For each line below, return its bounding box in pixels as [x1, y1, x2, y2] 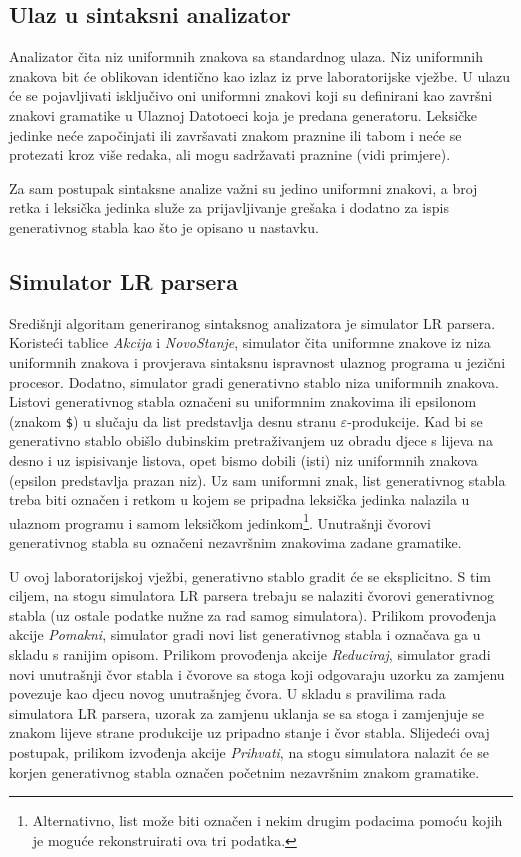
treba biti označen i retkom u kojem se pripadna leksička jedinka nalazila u [9, 489, 470, 510]
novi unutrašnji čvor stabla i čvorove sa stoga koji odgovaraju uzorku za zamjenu [9, 663, 505, 684]
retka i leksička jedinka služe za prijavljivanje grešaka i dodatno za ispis [9, 197, 449, 218]
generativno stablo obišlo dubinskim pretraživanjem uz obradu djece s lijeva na [9, 430, 493, 451]
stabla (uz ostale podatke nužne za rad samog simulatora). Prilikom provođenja [9, 604, 497, 625]
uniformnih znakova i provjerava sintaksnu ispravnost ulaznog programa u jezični [9, 351, 506, 372]
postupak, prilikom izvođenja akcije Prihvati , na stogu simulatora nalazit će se [9, 741, 489, 762]
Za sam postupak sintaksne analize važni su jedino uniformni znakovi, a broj [9, 177, 478, 198]
